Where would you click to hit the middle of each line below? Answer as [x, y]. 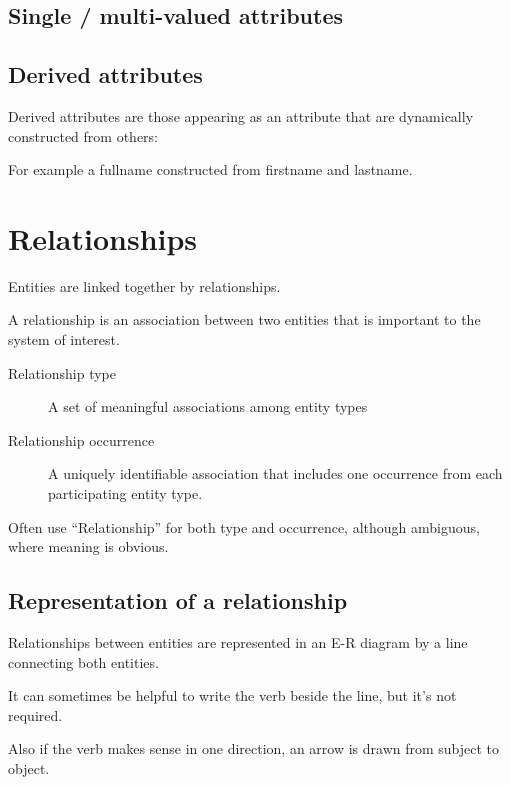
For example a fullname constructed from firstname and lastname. [210, 169]
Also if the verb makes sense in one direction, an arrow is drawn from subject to [254, 748]
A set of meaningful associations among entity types [208, 406]
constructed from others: [83, 135]
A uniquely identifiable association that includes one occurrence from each [275, 473]
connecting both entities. [83, 661]
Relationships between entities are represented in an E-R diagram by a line [238, 642]
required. [35, 714]
